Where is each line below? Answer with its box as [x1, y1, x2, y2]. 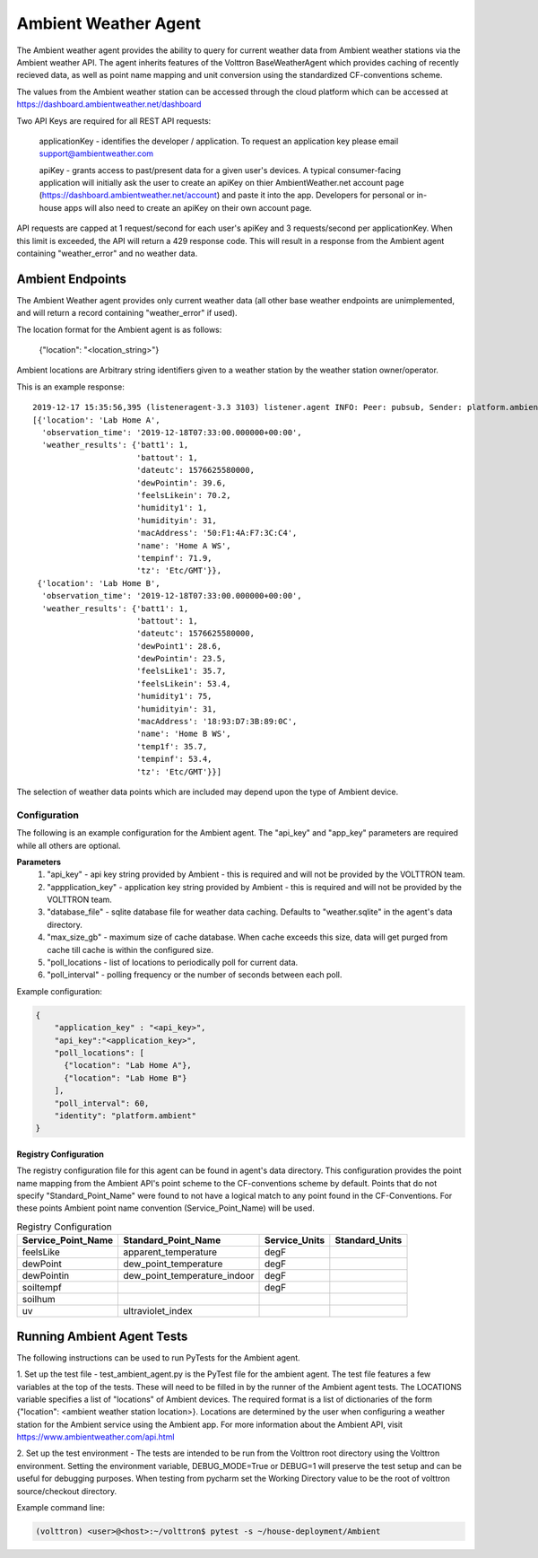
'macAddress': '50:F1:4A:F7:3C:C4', [135, 528, 298, 538]
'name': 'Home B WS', [135, 729, 232, 740]
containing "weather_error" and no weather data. [16, 248, 198, 259]
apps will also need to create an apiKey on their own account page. [64, 202, 313, 213]
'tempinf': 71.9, [135, 553, 213, 563]
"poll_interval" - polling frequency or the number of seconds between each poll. [47, 969, 343, 980]
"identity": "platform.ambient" [54, 1110, 197, 1121]
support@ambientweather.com [39, 148, 154, 159]
